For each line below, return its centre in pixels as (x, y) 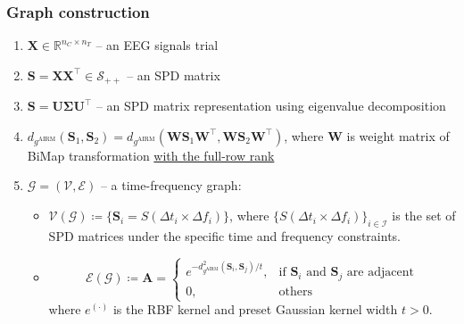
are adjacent (380, 273)
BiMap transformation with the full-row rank (151, 155)
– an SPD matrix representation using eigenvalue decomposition (271, 106)
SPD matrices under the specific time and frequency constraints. (225, 235)
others (296, 291)
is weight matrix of (398, 135)
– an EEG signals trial (157, 45)
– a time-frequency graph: (171, 185)
